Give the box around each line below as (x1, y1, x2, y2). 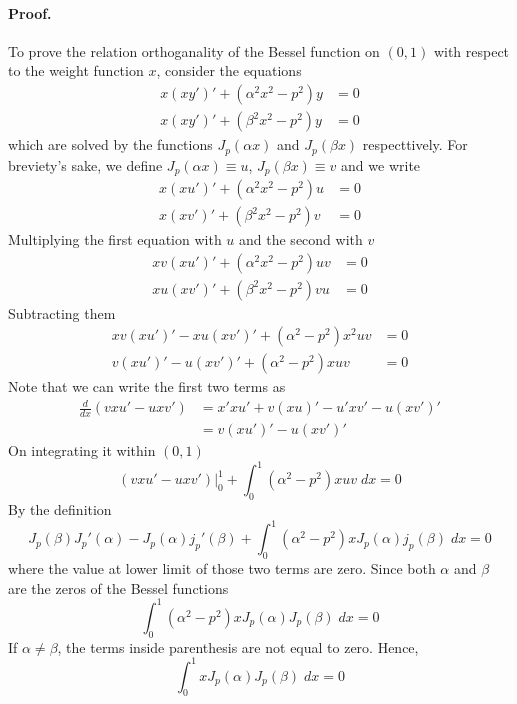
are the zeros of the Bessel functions (8, 577, 229, 598)
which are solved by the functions (8, 134, 213, 155)
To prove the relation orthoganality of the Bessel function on (8, 40, 380, 61)
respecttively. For (362, 134, 468, 155)
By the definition (8, 499, 112, 520)
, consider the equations (156, 60, 302, 81)
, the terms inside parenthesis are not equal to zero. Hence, (57, 636, 419, 657)
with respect (433, 40, 510, 61)
